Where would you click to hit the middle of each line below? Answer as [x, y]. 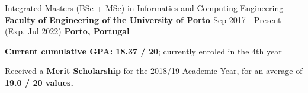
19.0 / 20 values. [39, 82]
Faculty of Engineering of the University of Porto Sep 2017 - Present [143, 19]
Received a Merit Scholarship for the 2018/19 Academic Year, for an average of [154, 71]
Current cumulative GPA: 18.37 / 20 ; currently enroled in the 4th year [143, 51]
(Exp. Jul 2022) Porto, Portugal [67, 31]
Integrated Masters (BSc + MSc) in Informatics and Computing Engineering [144, 8]
